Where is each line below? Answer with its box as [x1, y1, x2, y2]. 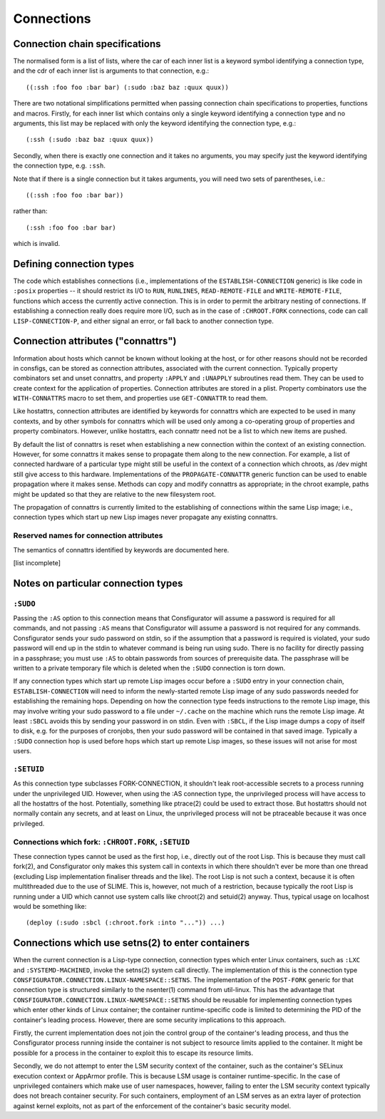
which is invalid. [13, 239, 61, 248]
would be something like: [13, 902, 87, 910]
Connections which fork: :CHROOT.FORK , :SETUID [13, 837, 190, 847]
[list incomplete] [13, 558, 61, 567]
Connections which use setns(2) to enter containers [13, 937, 250, 949]
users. [13, 747, 32, 756]
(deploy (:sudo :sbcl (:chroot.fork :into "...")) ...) [26, 919, 225, 927]
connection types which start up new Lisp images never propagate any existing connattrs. [13, 513, 278, 522]
